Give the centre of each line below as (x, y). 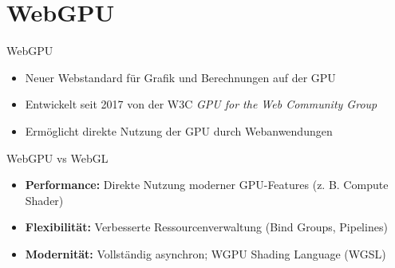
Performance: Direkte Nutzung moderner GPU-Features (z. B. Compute (207, 185)
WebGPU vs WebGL (57, 158)
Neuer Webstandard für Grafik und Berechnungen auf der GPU (180, 77)
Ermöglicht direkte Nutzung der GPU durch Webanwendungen (179, 130)
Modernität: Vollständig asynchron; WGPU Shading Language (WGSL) (205, 253)
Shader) (44, 200)
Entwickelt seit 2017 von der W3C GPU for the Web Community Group (201, 104)
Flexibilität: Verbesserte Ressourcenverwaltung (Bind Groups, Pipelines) (206, 227)
